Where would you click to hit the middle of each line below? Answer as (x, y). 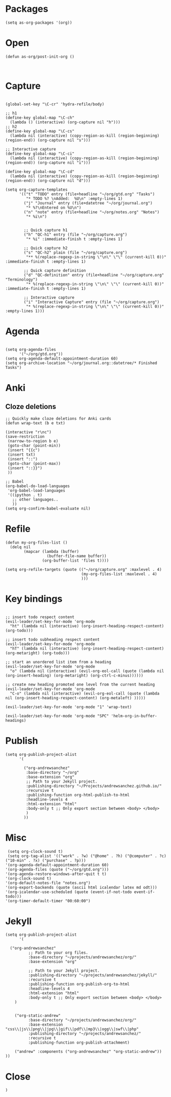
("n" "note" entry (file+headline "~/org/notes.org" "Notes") (92, 212)
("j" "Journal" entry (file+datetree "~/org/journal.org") (88, 203)
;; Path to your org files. (58, 953)
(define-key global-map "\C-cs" (40, 131)
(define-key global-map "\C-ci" (40, 154)
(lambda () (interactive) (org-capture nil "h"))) (65, 122)
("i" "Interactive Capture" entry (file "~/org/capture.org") (92, 302)
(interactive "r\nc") (28, 432)
